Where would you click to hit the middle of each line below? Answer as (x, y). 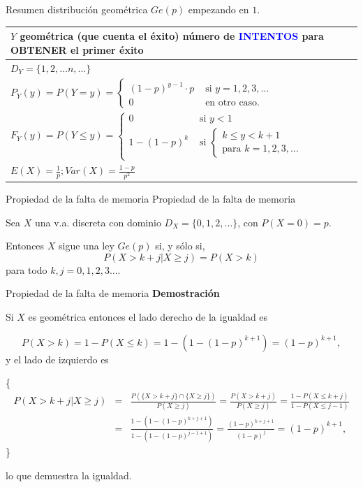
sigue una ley (87, 246)
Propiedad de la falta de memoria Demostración (113, 293)
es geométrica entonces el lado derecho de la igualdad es (148, 317)
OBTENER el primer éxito (77, 49)
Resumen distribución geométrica (77, 9)
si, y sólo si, (180, 246)
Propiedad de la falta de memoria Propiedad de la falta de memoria (151, 199)
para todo (27, 269)
